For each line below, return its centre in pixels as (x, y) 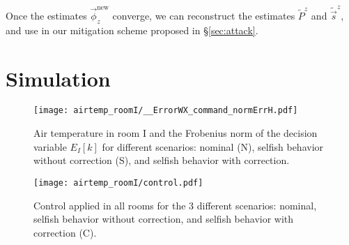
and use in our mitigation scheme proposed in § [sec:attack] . (132, 30)
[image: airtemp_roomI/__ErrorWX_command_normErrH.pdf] (166, 111)
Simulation (58, 78)
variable (50, 146)
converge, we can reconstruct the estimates (204, 15)
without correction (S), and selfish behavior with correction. (162, 160)
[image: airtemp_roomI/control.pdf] (118, 183)
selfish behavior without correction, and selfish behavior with (164, 219)
